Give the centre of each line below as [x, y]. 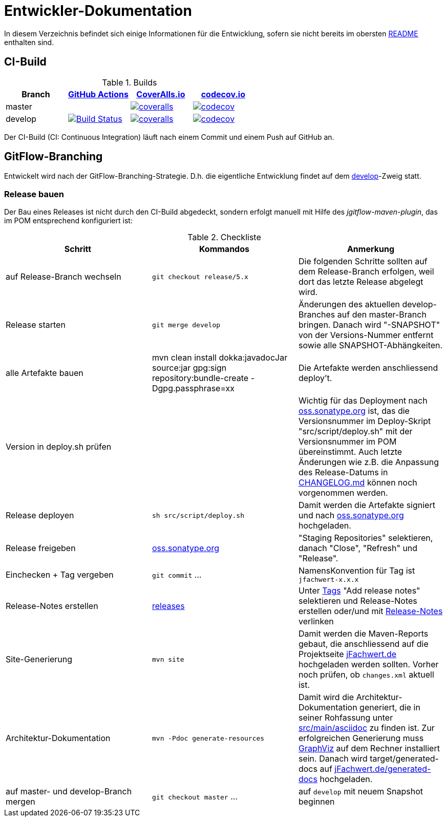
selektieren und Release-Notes [358, 601]
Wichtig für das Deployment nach [363, 401]
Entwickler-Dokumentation [98, 11]
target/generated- [404, 759]
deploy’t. [315, 378]
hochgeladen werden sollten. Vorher [368, 665]
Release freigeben [41, 548]
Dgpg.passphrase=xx [193, 388]
